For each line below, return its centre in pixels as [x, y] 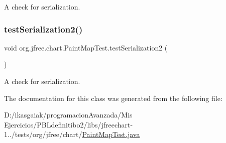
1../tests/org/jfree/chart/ [43, 134]
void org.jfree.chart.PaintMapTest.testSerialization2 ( [86, 47]
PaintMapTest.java [111, 134]
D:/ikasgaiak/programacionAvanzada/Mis [68, 115]
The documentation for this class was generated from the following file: [113, 98]
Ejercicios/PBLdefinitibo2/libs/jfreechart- [69, 124]
